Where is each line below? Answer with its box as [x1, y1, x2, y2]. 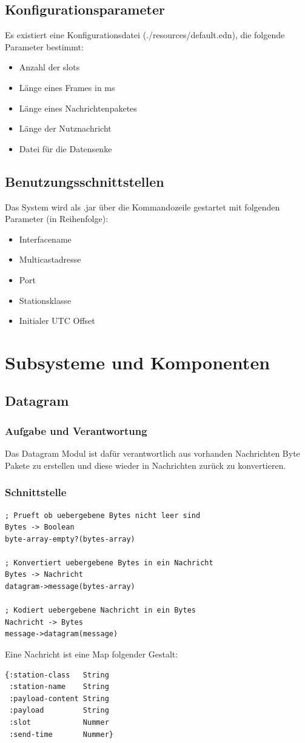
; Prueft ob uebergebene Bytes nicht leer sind [5, 511, 201, 520]
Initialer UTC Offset [19, 314, 95, 327]
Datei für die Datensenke [19, 142, 112, 155]
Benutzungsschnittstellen [5, 172, 164, 190]
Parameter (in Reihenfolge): [5, 212, 109, 225]
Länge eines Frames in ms [19, 81, 115, 93]
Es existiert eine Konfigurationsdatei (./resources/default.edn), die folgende [5, 29, 285, 41]
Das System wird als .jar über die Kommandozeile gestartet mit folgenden [5, 200, 280, 213]
